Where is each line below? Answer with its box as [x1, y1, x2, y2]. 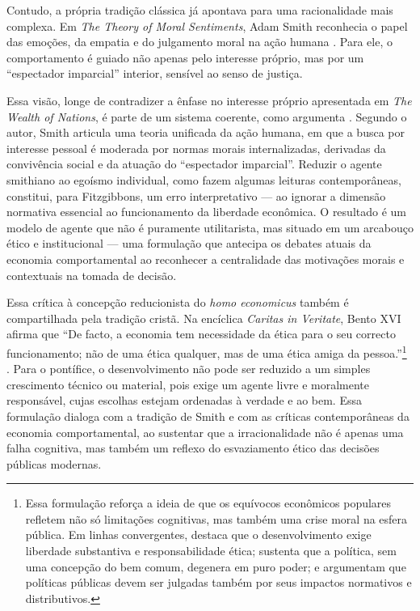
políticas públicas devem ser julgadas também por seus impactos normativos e [25, 574, 412, 591]
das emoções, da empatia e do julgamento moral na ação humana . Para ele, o [6, 33, 393, 50]
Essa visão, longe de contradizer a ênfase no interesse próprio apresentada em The [6, 91, 412, 108]
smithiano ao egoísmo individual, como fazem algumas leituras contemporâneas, [6, 171, 401, 188]
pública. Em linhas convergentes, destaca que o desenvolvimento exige [25, 526, 372, 543]
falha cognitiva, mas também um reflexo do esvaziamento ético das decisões [6, 439, 380, 456]
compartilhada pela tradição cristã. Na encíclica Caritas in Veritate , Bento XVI [6, 309, 401, 326]
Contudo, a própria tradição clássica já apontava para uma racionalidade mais [6, 2, 393, 18]
